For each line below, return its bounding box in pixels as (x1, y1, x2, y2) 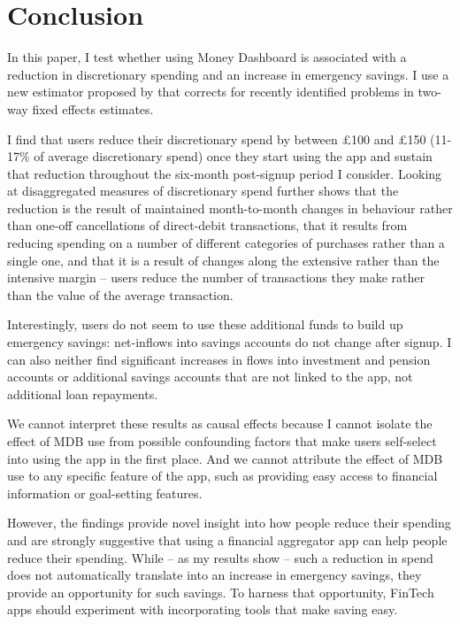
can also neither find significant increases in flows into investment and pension (7, 350, 431, 368)
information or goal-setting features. (7, 483, 203, 502)
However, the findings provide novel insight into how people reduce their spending (7, 513, 451, 532)
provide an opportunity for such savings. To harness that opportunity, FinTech (7, 582, 434, 601)
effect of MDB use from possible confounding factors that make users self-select (7, 432, 437, 450)
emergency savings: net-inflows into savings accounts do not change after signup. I (7, 333, 452, 351)
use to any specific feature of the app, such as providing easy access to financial (7, 466, 438, 485)
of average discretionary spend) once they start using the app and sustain (34, 147, 433, 166)
